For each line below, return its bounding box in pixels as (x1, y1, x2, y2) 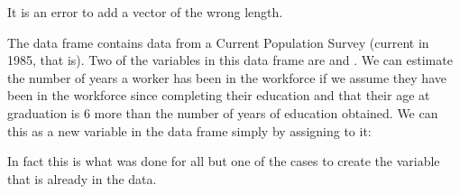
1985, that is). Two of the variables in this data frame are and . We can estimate (7, 51, 453, 69)
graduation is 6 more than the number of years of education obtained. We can (7, 103, 438, 122)
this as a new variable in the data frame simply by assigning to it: (7, 121, 372, 140)
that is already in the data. (7, 169, 157, 188)
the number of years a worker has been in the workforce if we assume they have (7, 68, 446, 87)
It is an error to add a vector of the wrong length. (7, 3, 283, 21)
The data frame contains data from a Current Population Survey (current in (7, 32, 429, 51)
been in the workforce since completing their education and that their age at (7, 86, 430, 105)
